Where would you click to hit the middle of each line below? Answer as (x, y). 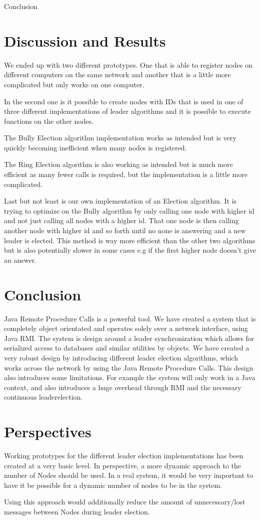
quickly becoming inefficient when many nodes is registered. (95, 147)
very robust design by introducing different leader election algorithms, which (121, 357)
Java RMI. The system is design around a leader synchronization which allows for (129, 338)
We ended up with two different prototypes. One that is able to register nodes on (128, 64)
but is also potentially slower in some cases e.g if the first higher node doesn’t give (130, 250)
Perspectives (48, 431)
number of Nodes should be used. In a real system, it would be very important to (129, 475)
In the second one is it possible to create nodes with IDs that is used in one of (124, 101)
